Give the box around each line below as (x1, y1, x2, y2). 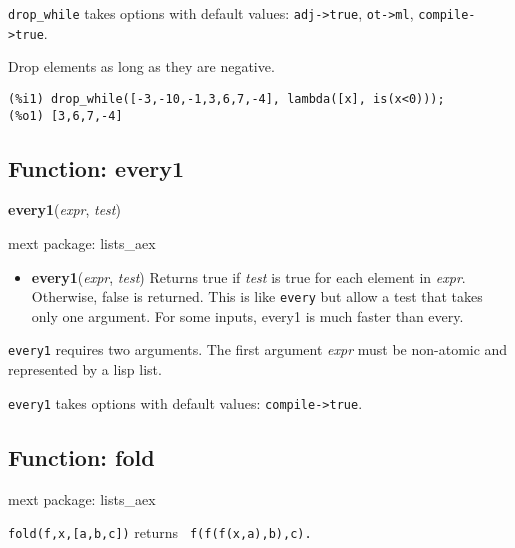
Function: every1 (8, 152, 185, 183)
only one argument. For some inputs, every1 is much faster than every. (31, 305, 464, 326)
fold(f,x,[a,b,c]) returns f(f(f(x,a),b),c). (8, 522, 312, 543)
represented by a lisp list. (8, 359, 162, 380)
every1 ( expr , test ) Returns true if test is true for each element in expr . (31, 266, 466, 287)
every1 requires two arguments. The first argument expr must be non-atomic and (8, 339, 508, 360)
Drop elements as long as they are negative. (8, 56, 275, 77)
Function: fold (8, 441, 155, 472)
